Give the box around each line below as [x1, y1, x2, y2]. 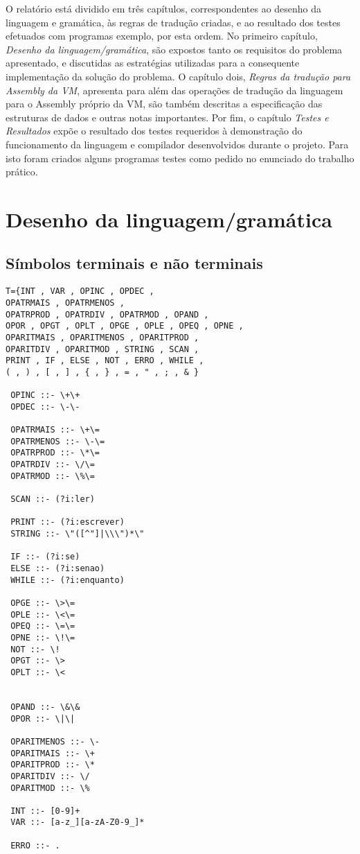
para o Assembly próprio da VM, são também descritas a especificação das [6, 96, 323, 111]
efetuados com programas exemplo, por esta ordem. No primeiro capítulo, [6, 28, 318, 43]
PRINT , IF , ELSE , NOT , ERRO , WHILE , [6, 356, 204, 366]
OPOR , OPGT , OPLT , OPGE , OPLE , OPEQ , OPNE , [6, 321, 244, 331]
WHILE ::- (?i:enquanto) [10, 575, 125, 585]
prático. [6, 164, 38, 179]
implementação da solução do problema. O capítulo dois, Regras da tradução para [6, 69, 351, 83]
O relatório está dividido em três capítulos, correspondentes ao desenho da [6, 1, 322, 15]
